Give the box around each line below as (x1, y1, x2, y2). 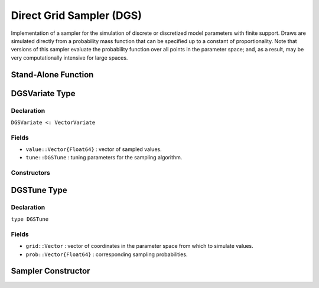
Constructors (11, 169, 50, 177)
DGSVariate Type (11, 89, 76, 99)
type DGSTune (11, 216, 49, 222)
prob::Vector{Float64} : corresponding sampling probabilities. (25, 251, 188, 258)
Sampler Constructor (11, 266, 90, 276)
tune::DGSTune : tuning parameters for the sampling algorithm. (25, 154, 183, 161)
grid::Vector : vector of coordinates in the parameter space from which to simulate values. (25, 243, 253, 250)
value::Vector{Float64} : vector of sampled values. (25, 146, 162, 153)
